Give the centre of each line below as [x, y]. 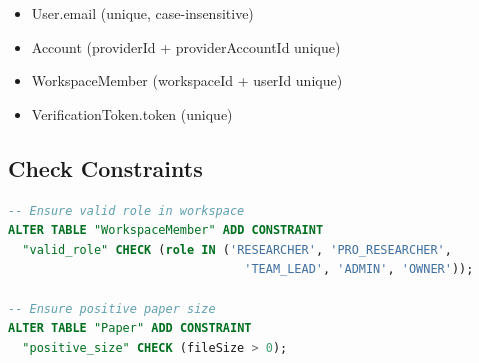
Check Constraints [105, 167]
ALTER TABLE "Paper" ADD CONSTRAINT [130, 328]
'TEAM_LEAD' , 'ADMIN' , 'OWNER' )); [359, 269]
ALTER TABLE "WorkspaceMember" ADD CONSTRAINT [166, 230]
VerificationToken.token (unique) [132, 113]
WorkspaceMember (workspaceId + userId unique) [187, 80]
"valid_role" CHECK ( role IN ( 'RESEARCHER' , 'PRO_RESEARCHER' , [237, 249]
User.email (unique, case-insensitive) [142, 13]
